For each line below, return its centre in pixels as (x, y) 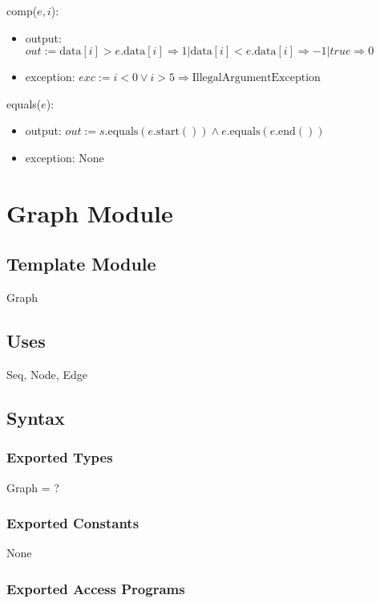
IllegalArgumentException (256, 78)
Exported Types (60, 457)
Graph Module (90, 212)
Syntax (36, 417)
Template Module (81, 264)
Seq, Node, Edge (47, 374)
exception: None (65, 157)
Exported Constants (73, 523)
